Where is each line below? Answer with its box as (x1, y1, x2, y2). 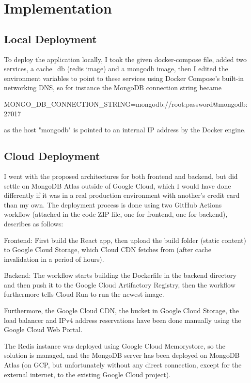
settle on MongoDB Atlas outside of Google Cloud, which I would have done (4, 180, 231, 191)
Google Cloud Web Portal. (4, 324, 83, 335)
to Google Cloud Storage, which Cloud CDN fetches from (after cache (4, 244, 211, 255)
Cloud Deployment (4, 148, 100, 163)
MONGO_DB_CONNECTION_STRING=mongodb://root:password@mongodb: (4, 98, 248, 109)
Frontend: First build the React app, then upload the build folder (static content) (4, 235, 246, 245)
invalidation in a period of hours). (4, 254, 104, 264)
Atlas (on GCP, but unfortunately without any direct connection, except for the (4, 360, 242, 370)
